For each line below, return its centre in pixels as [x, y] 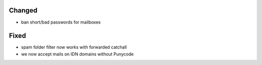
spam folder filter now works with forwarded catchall [74, 47]
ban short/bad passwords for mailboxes [61, 22]
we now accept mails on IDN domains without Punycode [77, 54]
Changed [23, 10]
